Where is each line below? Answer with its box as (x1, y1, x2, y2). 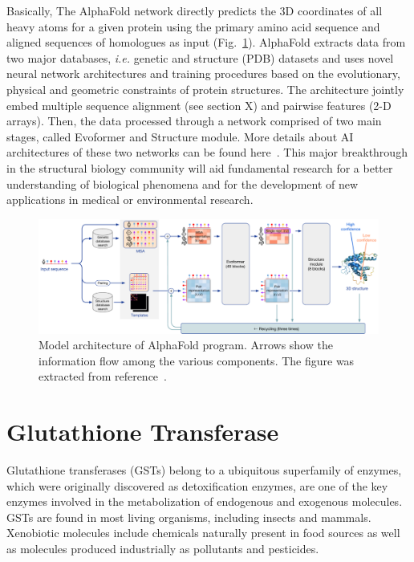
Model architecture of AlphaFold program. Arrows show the (39, 336, 333, 353)
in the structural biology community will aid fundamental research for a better (6, 159, 393, 176)
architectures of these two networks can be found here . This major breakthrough (6, 144, 408, 161)
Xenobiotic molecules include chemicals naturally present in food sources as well (6, 524, 400, 541)
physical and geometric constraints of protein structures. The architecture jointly (6, 80, 404, 97)
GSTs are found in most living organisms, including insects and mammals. (6, 508, 371, 525)
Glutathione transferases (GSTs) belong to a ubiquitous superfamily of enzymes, (6, 462, 402, 479)
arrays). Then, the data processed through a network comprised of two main (6, 112, 382, 129)
